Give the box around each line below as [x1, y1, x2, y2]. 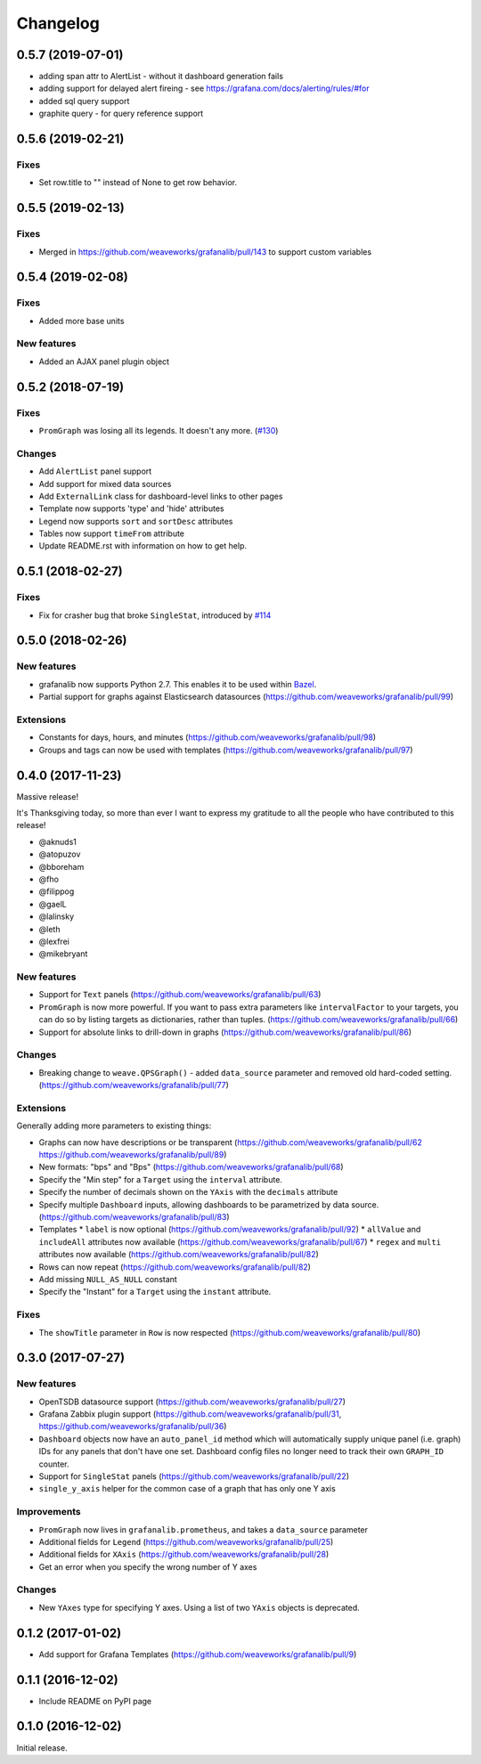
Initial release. [16, 1742, 68, 1753]
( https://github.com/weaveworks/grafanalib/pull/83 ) [38, 1212, 231, 1223]
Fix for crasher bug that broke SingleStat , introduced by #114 [38, 610, 272, 621]
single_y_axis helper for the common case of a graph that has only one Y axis [38, 1484, 336, 1494]
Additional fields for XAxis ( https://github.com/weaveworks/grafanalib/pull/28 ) [38, 1549, 330, 1560]
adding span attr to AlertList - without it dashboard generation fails [38, 71, 284, 82]
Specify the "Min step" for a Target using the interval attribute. [38, 1174, 282, 1184]
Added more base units [38, 315, 125, 326]
